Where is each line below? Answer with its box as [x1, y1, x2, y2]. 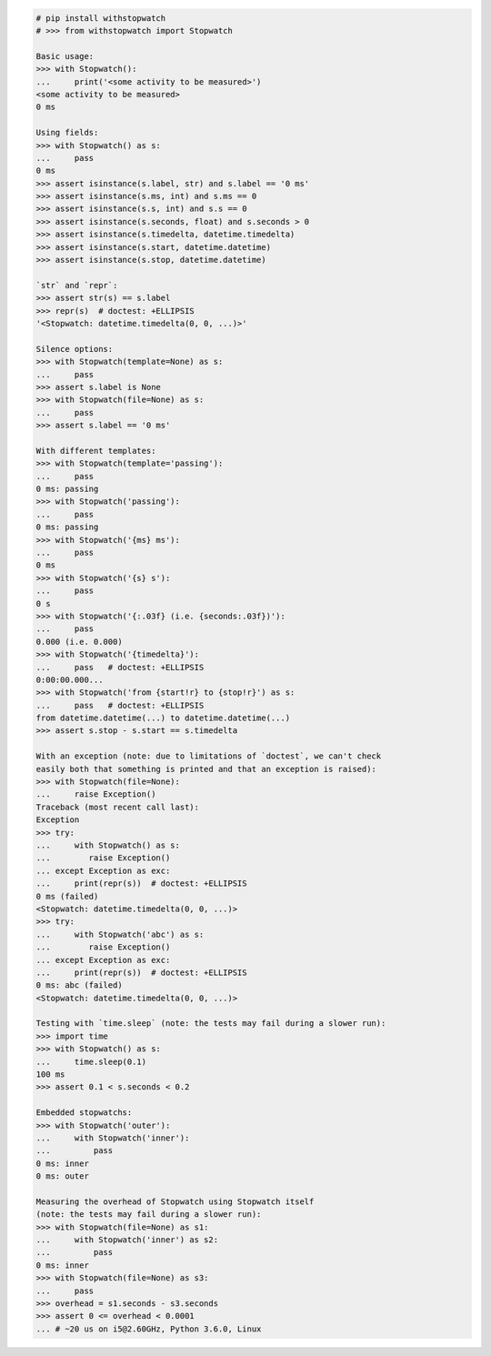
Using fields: [35, 127, 99, 138]
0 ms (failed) [35, 891, 99, 901]
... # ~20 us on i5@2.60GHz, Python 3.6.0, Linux [35, 1323, 262, 1334]
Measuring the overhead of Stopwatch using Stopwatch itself [35, 1196, 315, 1207]
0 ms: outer [35, 1171, 90, 1181]
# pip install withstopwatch [35, 13, 166, 23]
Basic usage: [35, 51, 95, 61]
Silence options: [35, 344, 114, 354]
